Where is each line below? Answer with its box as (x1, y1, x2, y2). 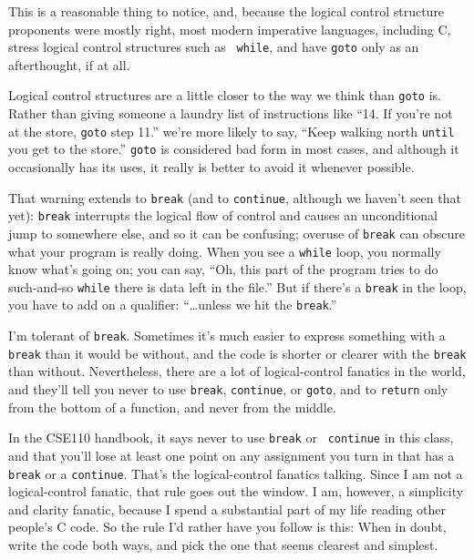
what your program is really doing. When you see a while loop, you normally (8, 241, 441, 260)
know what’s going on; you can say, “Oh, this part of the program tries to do (8, 260, 438, 279)
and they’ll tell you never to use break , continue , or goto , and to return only (8, 380, 448, 399)
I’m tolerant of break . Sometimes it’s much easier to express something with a (8, 326, 446, 345)
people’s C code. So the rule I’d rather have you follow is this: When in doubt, (8, 517, 447, 536)
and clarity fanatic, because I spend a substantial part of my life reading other (8, 499, 446, 518)
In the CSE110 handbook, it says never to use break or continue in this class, (8, 428, 454, 447)
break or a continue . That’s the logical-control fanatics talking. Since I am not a (8, 463, 463, 483)
